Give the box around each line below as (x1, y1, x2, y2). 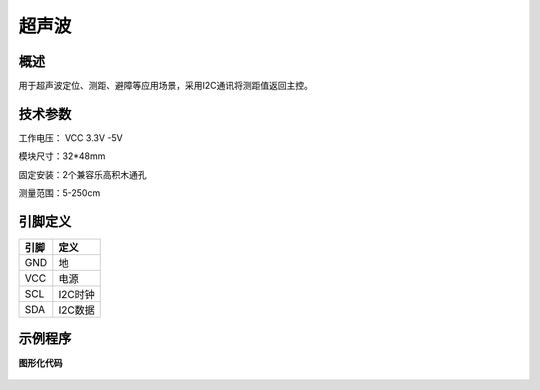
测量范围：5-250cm (18, 187, 101, 199)
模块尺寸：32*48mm (18, 150, 106, 162)
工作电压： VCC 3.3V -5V (18, 131, 124, 144)
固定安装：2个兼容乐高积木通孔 (18, 168, 147, 180)
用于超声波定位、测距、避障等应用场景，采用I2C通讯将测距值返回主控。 (18, 80, 314, 92)
